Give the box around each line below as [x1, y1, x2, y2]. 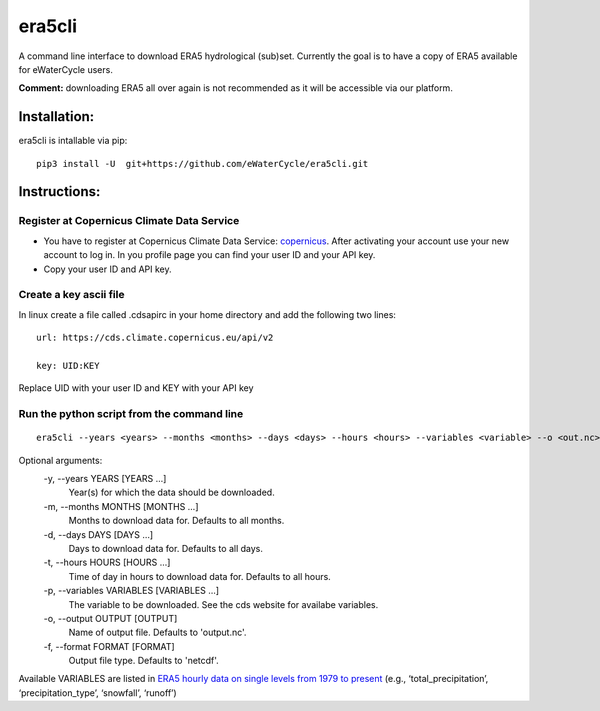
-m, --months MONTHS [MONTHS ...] [43, 500, 199, 512]
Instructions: [18, 183, 101, 200]
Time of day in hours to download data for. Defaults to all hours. [68, 570, 332, 582]
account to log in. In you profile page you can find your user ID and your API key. [43, 249, 376, 261]
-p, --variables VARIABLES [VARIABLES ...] [43, 585, 220, 597]
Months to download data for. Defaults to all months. [68, 515, 285, 527]
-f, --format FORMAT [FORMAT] [43, 640, 175, 652]
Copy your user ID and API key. [43, 263, 172, 275]
